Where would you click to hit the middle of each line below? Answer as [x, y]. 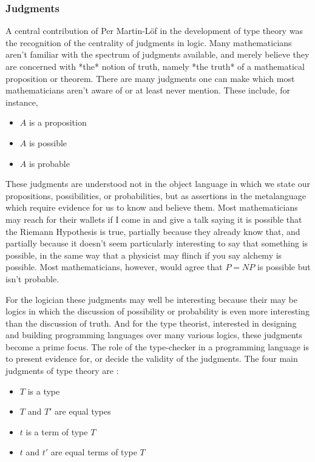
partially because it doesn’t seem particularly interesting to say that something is [157, 243]
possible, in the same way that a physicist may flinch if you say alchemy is [144, 255]
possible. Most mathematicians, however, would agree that [114, 267]
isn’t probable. [32, 278]
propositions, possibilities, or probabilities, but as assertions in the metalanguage [156, 195]
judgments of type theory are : [62, 371]
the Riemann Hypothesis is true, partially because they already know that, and [153, 231]
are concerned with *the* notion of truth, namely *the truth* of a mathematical [155, 66]
